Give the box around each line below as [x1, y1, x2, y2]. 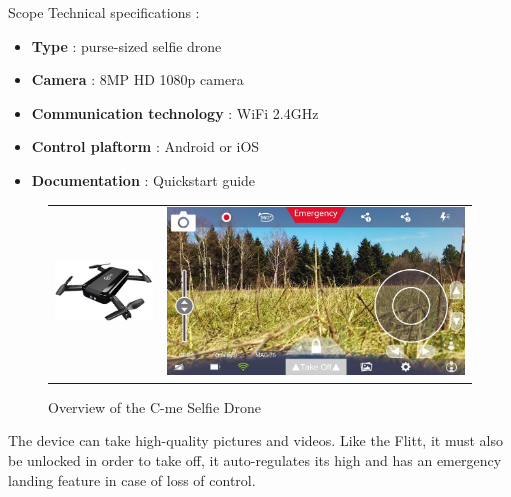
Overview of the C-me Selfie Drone [48, 396, 261, 417]
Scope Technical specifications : [8, 2, 200, 22]
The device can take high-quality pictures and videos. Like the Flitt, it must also [8, 430, 503, 451]
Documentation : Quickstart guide [31, 169, 256, 190]
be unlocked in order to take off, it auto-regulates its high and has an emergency [8, 449, 502, 470]
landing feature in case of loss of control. [8, 469, 256, 490]
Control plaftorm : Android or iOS [31, 136, 260, 157]
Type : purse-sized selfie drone [31, 35, 222, 56]
